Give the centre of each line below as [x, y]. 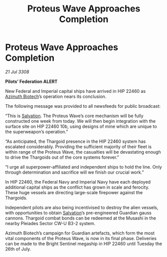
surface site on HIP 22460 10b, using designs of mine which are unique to [81, 126]
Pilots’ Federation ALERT [31, 81]
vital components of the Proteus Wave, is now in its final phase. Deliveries [81, 238]
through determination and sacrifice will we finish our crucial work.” [75, 172]
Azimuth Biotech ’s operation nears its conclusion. [56, 96]
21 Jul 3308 [17, 72]
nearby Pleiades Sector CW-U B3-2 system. [50, 223]
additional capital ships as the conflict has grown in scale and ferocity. [77, 187]
